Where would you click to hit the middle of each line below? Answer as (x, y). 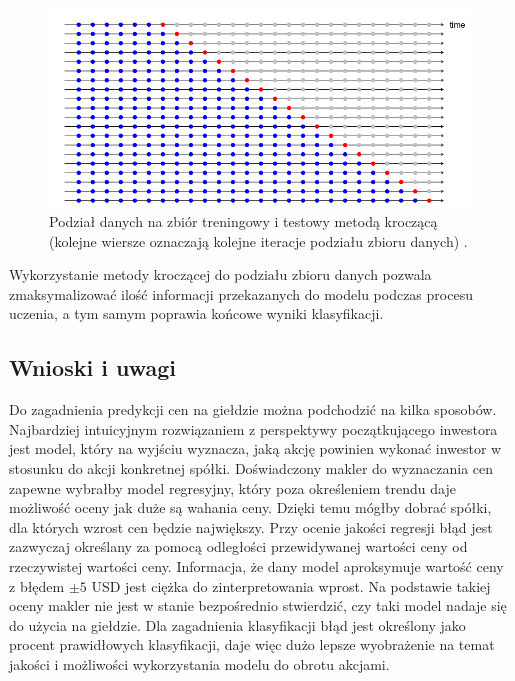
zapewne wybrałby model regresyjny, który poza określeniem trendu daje (232, 487)
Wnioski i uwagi (92, 367)
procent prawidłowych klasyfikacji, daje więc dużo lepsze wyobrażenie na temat (252, 644)
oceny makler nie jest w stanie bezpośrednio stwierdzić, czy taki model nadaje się (258, 605)
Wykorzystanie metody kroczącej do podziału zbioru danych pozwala (220, 274)
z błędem (37, 585)
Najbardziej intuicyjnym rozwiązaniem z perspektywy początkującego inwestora (253, 428)
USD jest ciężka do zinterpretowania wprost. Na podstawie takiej (291, 585)
